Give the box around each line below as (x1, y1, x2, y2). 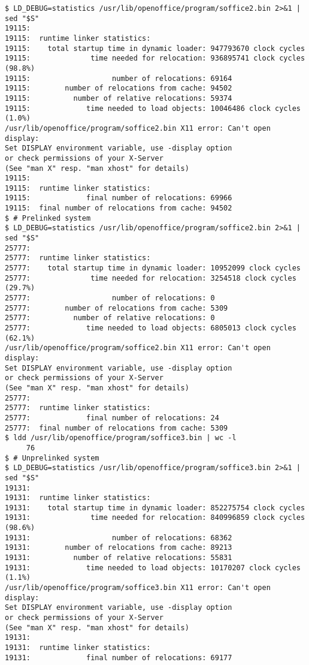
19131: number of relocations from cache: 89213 (5, 543, 232, 552)
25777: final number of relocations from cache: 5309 (5, 423, 228, 432)
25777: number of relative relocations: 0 (5, 314, 215, 323)
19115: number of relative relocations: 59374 (5, 94, 232, 103)
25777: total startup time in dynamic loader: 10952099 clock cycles (5, 264, 301, 273)
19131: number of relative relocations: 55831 (5, 553, 232, 562)
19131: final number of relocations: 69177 (5, 653, 232, 662)
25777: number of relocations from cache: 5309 (5, 303, 228, 312)
